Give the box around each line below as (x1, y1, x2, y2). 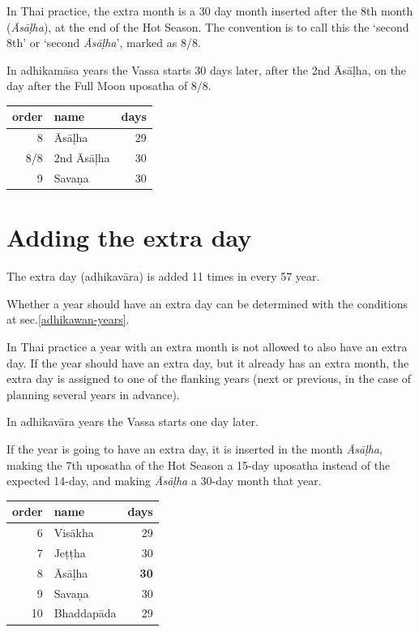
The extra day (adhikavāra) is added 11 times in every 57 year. (6, 268, 320, 285)
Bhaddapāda (53, 604, 117, 621)
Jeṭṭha (53, 544, 86, 561)
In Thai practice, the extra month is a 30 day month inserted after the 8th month (6, 2, 413, 19)
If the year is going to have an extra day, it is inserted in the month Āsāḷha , (6, 440, 383, 457)
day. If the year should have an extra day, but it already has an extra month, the (6, 354, 409, 371)
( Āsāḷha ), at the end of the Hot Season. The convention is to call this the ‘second (6, 18, 409, 35)
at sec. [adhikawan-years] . (6, 311, 130, 328)
